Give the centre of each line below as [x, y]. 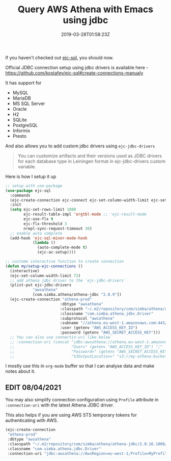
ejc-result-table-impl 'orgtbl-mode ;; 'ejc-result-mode [85, 214]
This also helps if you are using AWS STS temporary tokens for [71, 415]
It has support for [23, 83]
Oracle [20, 109]
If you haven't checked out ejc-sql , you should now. [60, 58]
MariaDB [22, 98]
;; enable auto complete [36, 233]
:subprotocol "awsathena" [87, 318]
